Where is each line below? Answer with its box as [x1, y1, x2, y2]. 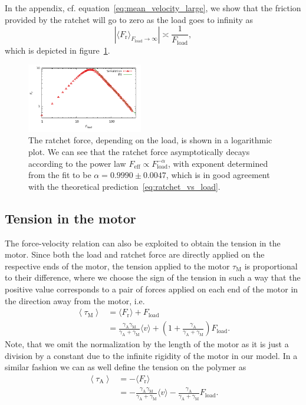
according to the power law [28, 157, 126, 169]
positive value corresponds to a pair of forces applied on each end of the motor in [5, 282, 298, 295]
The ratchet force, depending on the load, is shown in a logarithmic [28, 134, 272, 146]
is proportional [244, 259, 298, 272]
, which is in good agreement [166, 169, 270, 181]
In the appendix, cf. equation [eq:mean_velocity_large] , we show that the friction [5, 2, 301, 14]
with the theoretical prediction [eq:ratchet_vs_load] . [28, 180, 221, 192]
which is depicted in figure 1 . [5, 44, 110, 56]
